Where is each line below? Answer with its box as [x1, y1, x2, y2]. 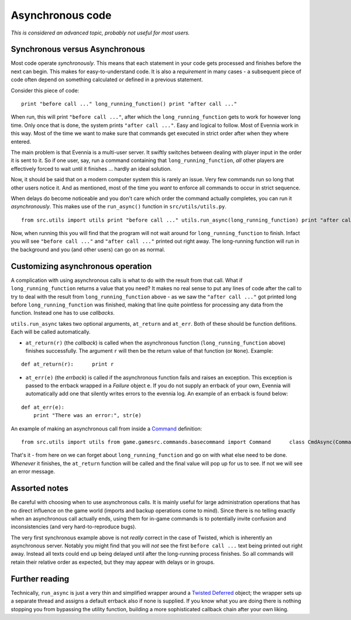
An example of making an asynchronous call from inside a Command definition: [11, 425, 202, 432]
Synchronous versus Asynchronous [11, 44, 146, 54]
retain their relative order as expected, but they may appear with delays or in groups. [11, 559, 215, 566]
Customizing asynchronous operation [11, 261, 152, 271]
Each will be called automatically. [11, 328, 91, 336]
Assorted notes [11, 483, 68, 494]
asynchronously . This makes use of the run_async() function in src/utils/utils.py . [11, 203, 227, 210]
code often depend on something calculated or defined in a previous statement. [11, 76, 203, 83]
